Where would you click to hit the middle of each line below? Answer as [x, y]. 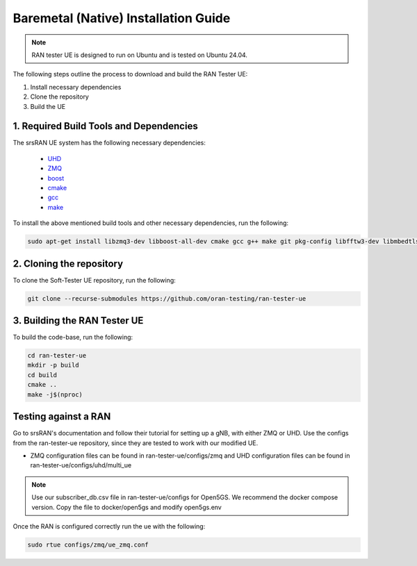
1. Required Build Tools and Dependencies [105, 126]
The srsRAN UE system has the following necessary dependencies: [109, 143]
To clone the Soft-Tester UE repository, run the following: [95, 280]
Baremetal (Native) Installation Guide [122, 18]
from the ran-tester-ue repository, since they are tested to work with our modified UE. [136, 443]
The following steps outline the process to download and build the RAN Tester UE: [130, 74]
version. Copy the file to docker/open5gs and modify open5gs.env [126, 507]
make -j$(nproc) [55, 394]
